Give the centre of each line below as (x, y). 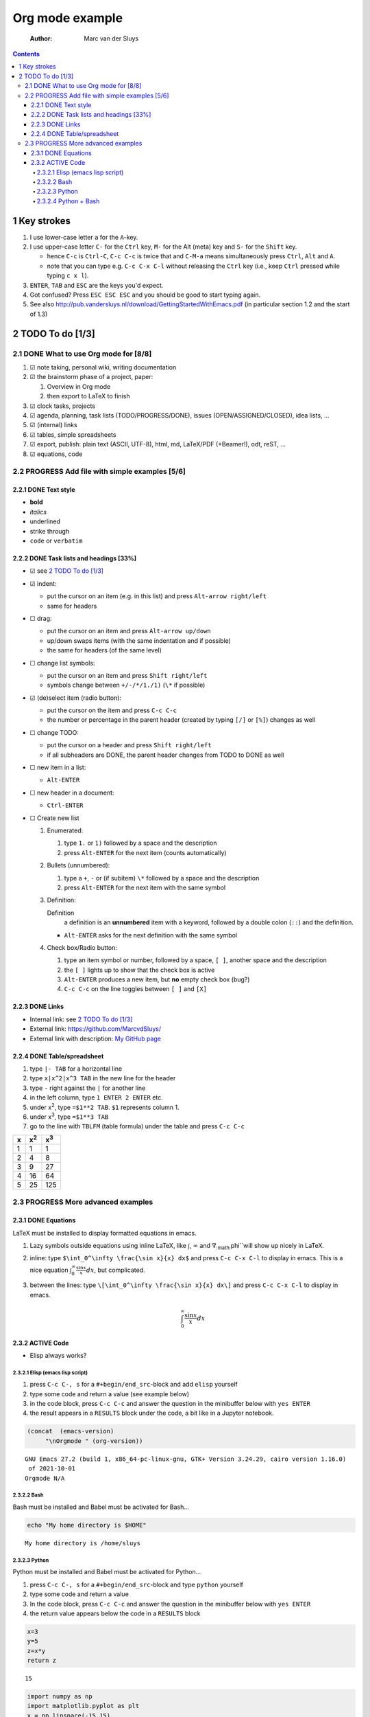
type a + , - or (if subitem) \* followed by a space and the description (162, 878)
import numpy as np (60, 1697)
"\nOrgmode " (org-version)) (94, 1441)
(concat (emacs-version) (71, 1431)
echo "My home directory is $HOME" (87, 1525)
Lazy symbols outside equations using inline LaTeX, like (108, 1246)
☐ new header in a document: (72, 793)
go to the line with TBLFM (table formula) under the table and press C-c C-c (137, 1126)
